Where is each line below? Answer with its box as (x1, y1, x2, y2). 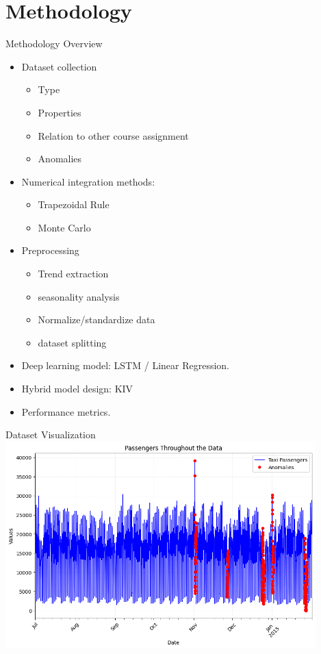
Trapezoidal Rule (38, 197, 110, 212)
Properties (38, 105, 81, 119)
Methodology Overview (5, 36, 103, 51)
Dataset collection (21, 59, 97, 73)
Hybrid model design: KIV (21, 381, 133, 396)
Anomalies (38, 151, 82, 166)
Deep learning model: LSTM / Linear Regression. (21, 358, 230, 373)
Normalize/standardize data (38, 312, 155, 327)
